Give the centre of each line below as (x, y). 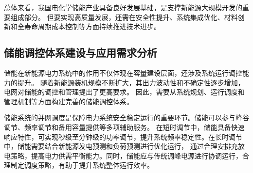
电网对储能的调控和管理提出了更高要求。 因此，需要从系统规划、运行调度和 (124, 92)
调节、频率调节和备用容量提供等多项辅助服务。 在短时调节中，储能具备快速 (124, 127)
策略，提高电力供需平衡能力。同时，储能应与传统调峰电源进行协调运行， (126, 155)
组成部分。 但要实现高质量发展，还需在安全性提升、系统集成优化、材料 (124, 17)
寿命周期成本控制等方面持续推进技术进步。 (92, 26)
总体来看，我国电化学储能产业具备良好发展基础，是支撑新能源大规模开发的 (123, 7)
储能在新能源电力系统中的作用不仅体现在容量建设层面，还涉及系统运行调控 (123, 72)
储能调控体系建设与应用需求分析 (81, 53)
